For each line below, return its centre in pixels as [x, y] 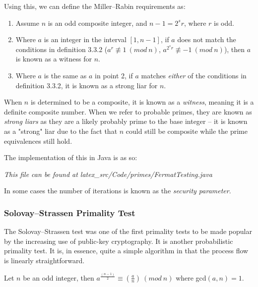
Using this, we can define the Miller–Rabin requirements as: [95, 6]
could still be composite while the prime [187, 131]
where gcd [191, 277]
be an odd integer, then [59, 277]
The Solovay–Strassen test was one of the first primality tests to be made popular [128, 231]
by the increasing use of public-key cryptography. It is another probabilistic [119, 241]
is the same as [65, 75]
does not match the [207, 39]
